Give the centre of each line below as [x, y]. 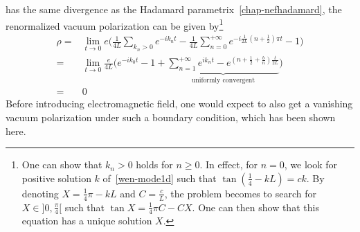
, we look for [311, 164]
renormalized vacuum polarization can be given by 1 [115, 24]
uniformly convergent [223, 80]
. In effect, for [229, 164]
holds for [154, 164]
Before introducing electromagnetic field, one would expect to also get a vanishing [179, 104]
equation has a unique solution [87, 221]
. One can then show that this [255, 207]
